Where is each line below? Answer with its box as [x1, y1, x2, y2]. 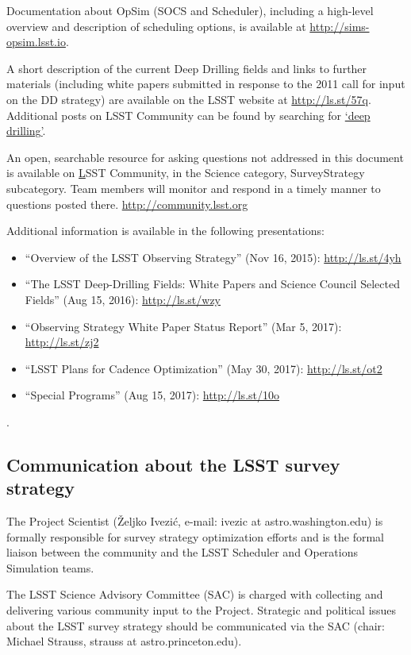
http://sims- [309, 17, 370, 34]
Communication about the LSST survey [6, 452, 340, 476]
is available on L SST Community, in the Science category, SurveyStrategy [6, 164, 365, 181]
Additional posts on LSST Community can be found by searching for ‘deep [6, 106, 371, 123]
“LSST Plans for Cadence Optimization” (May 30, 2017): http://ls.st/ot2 [25, 360, 382, 376]
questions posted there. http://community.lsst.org [6, 195, 248, 212]
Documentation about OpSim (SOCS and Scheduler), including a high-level [6, 2, 374, 18]
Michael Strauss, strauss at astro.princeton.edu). [6, 633, 242, 649]
